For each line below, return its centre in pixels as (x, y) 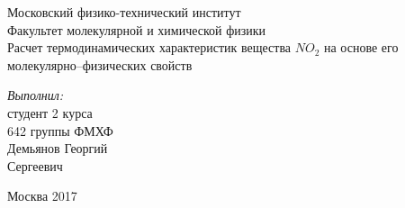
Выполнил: (36, 95)
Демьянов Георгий (58, 148)
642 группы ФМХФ (60, 130)
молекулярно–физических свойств (100, 64)
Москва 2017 (42, 196)
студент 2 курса (50, 112)
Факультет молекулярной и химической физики (137, 29)
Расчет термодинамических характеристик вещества (149, 47)
